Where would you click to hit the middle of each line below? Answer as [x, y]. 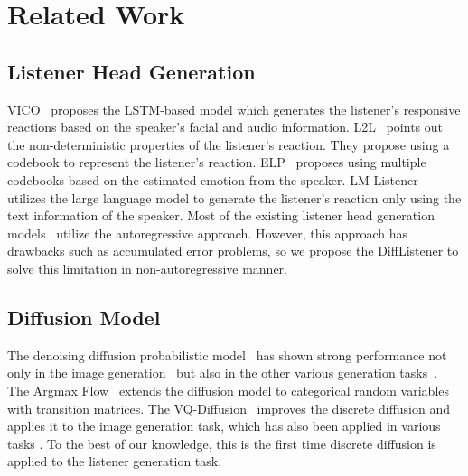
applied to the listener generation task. [115, 461]
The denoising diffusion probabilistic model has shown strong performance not [227, 355]
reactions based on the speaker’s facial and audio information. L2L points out [225, 127]
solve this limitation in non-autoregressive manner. [147, 268]
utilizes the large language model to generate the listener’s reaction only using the [234, 197]
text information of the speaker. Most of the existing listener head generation [221, 215]
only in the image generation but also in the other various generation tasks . [223, 373]
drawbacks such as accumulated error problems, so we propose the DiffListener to [233, 251]
